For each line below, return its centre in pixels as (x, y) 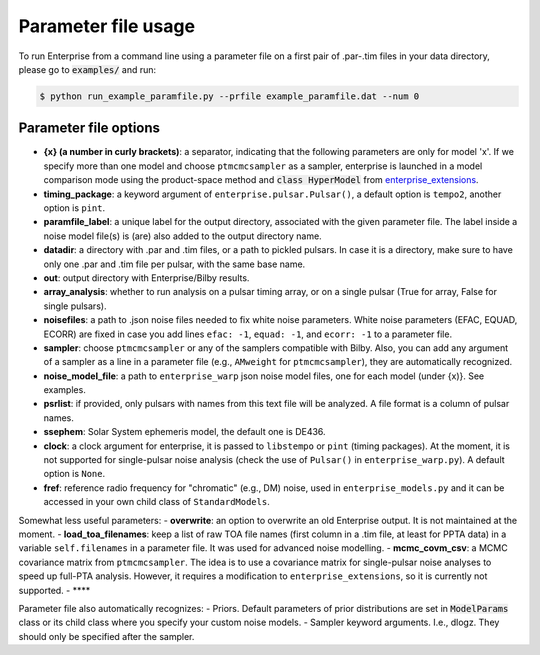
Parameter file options (89, 128)
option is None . (74, 474)
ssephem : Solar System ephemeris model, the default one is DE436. (184, 432)
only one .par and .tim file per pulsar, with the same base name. (174, 264)
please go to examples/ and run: (87, 69)
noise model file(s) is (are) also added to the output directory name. (182, 236)
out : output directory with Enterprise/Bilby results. (146, 277)
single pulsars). (75, 306)
